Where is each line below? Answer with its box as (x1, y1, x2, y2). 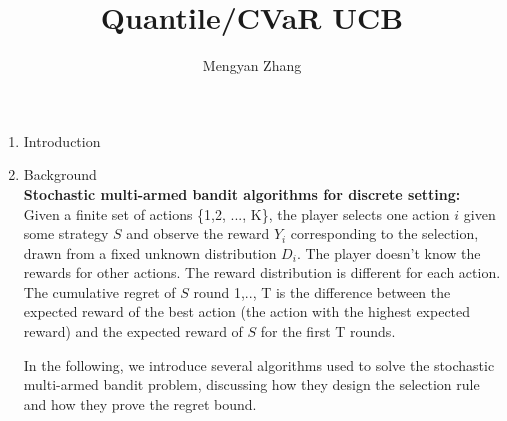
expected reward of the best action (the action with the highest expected (23, 301, 471, 322)
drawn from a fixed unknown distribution (23, 242, 277, 263)
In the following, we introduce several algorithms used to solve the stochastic (23, 354, 495, 375)
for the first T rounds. (260, 321, 396, 342)
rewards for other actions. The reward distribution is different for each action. (23, 262, 501, 283)
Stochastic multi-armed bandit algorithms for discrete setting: (23, 183, 461, 204)
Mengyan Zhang (202, 55, 302, 76)
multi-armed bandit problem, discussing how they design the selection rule (23, 374, 480, 395)
